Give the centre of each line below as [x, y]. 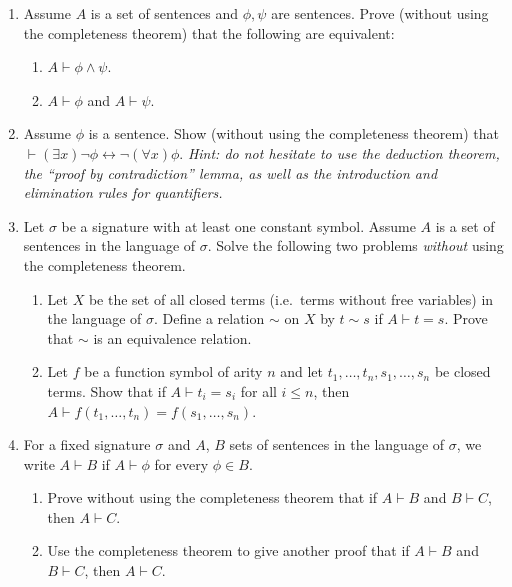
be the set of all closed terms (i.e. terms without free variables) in [291, 298]
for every [181, 463]
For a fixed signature [87, 444]
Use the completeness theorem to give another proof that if [228, 550]
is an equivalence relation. [172, 337]
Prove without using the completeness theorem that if [212, 497]
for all [258, 390]
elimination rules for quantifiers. [123, 192]
